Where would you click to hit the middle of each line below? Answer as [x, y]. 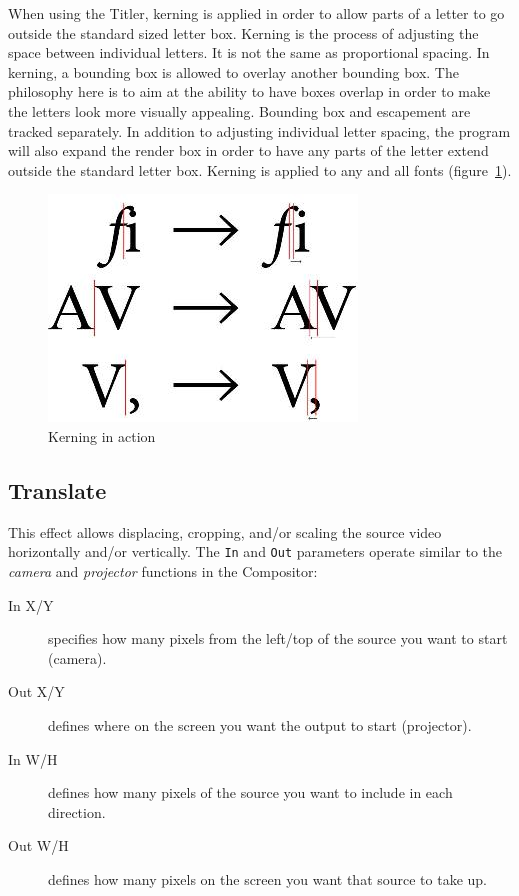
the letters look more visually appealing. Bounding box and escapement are [239, 110]
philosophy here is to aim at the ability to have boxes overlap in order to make [249, 91]
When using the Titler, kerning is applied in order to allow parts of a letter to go [256, 13]
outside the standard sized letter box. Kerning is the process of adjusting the [243, 32]
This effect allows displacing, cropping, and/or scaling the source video [225, 531]
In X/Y [31, 604]
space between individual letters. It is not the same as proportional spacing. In [249, 52]
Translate [57, 489]
